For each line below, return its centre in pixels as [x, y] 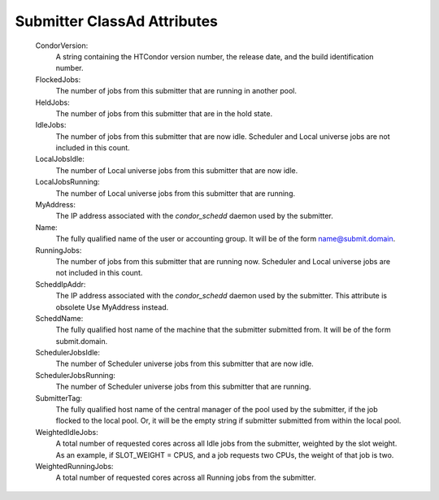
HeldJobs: [52, 102]
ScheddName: [59, 318]
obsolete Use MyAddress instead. [112, 307]
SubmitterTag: [59, 398]
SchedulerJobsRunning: [75, 375]
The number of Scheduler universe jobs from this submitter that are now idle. [185, 364]
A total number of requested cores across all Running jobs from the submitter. [186, 478]
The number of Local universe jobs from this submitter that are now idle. [177, 170]
